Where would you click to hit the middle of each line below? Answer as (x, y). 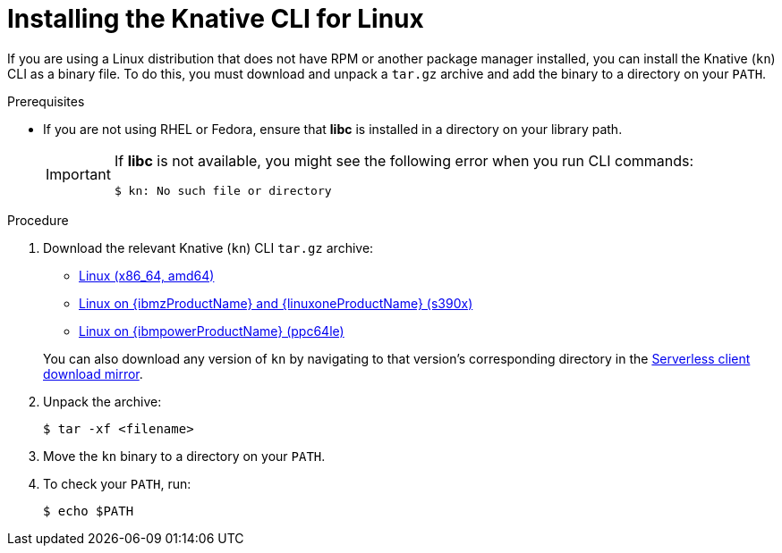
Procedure (38, 220)
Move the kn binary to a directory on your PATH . (184, 456)
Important (78, 175)
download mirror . (93, 373)
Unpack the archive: (102, 401)
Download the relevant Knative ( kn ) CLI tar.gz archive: (208, 247)
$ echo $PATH (89, 511)
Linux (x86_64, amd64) (147, 275)
